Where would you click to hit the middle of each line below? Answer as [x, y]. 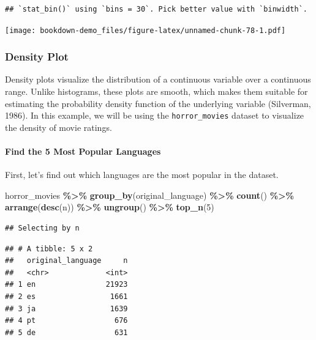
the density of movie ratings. [58, 127]
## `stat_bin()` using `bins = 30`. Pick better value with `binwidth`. [156, 9]
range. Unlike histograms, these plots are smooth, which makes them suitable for [156, 91]
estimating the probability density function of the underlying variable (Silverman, [158, 103]
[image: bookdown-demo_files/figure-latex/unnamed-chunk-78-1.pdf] [145, 30]
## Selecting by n [42, 228]
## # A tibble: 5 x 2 [49, 249]
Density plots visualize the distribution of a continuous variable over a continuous [158, 79]
